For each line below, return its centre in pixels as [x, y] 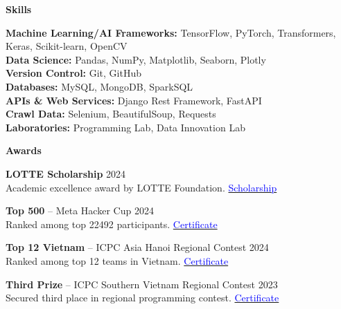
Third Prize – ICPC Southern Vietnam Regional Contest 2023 [142, 284]
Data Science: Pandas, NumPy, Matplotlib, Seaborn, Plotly [136, 59]
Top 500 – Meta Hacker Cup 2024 [80, 210]
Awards [24, 150]
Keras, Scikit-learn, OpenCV [67, 46]
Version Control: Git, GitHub [74, 73]
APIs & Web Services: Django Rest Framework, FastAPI [134, 100]
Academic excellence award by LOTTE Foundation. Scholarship [141, 187]
